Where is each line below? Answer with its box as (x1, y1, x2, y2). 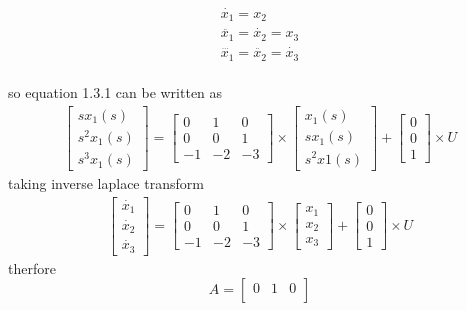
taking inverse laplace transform (8, 173, 204, 194)
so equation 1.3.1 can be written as (8, 82, 223, 103)
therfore (8, 257, 56, 278)
